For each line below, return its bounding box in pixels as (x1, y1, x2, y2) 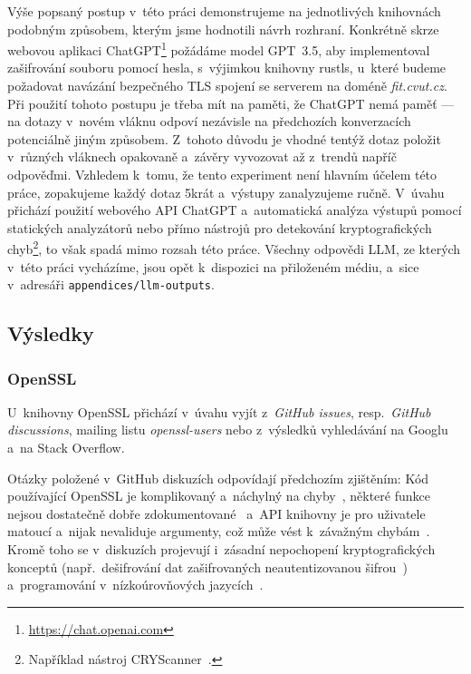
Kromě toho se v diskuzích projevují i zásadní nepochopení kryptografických (7, 540, 436, 559)
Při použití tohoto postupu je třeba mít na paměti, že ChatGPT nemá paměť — (7, 93, 455, 112)
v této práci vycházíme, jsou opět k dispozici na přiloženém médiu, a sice (7, 257, 419, 276)
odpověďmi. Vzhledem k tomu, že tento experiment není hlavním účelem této (7, 165, 437, 183)
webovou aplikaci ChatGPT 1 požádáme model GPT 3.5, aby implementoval (7, 38, 430, 59)
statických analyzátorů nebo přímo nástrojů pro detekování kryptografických (7, 218, 432, 237)
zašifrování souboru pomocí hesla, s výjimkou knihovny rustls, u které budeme (7, 58, 447, 77)
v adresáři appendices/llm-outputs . (7, 275, 215, 294)
